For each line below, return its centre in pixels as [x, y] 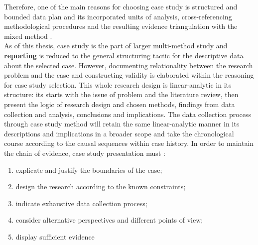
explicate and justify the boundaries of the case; [89, 170]
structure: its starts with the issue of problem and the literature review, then [121, 94]
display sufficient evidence [55, 236]
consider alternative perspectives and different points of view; [109, 220]
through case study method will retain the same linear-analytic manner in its [122, 124]
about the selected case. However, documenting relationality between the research [129, 65]
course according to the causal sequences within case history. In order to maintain [129, 143]
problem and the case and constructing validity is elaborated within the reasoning [129, 75]
